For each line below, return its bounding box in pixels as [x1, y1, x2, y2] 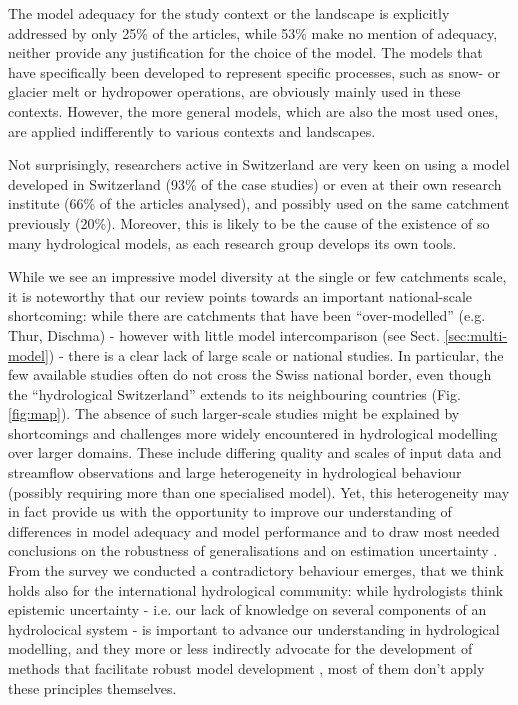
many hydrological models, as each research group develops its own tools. [8, 232, 457, 253]
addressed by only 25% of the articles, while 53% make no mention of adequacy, [8, 22, 498, 43]
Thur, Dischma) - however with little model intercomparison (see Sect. [8, 324, 440, 345]
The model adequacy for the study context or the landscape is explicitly [8, 3, 450, 23]
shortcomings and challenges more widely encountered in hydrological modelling [8, 422, 498, 443]
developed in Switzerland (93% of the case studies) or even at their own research [8, 173, 502, 194]
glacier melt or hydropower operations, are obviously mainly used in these [8, 81, 461, 102]
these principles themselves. [8, 677, 177, 698]
